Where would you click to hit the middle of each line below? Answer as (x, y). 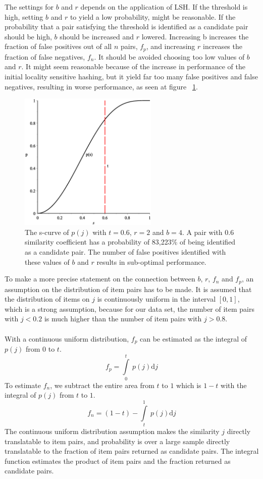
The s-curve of (47, 232)
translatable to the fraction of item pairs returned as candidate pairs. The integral (132, 451)
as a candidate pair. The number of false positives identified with (125, 251)
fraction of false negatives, (45, 56)
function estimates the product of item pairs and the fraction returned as (118, 461)
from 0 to (40, 349)
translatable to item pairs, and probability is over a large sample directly (117, 441)
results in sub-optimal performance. (151, 261)
